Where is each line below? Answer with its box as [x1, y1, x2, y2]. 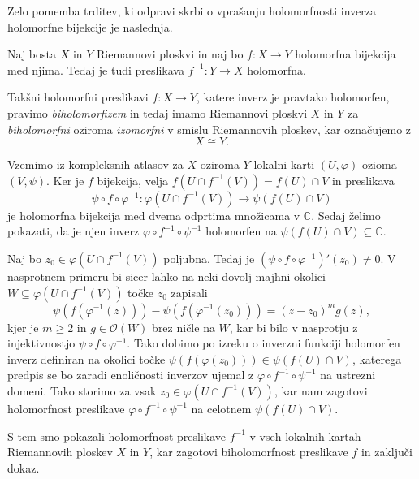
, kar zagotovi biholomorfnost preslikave [149, 443, 348, 460]
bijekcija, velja [97, 171, 169, 188]
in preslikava [331, 171, 395, 188]
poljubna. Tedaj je [163, 249, 255, 266]
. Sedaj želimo [311, 206, 381, 223]
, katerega [352, 350, 402, 367]
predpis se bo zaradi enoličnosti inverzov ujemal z [7, 366, 254, 383]
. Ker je [46, 171, 84, 188]
